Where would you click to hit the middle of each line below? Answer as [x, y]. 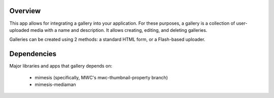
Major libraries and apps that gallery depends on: [61, 66]
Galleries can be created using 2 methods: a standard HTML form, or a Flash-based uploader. [107, 39]
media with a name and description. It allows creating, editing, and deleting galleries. [119, 30]
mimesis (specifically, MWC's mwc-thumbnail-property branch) [101, 77]
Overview [25, 11]
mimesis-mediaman [55, 84]
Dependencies [33, 54]
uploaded [19, 30]
